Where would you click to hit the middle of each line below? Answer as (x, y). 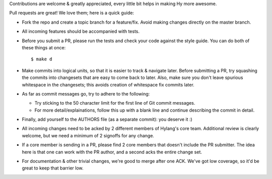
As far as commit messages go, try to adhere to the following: (86, 94)
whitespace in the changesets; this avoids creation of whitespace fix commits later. (108, 84)
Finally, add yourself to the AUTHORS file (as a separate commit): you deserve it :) (107, 119)
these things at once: (44, 47)
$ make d (42, 59)
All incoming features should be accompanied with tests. (81, 31)
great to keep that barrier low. (53, 168)
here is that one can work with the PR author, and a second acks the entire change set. (112, 152)
